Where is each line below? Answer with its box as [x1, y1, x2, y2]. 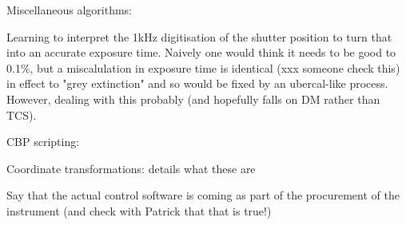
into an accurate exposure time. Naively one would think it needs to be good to [6, 44, 396, 61]
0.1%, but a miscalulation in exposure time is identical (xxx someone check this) [6, 59, 400, 76]
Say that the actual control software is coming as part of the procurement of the [6, 187, 400, 203]
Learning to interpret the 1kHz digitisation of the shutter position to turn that [6, 28, 392, 45]
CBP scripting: [6, 133, 80, 150]
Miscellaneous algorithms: [6, 2, 132, 18]
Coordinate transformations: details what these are [6, 160, 256, 176]
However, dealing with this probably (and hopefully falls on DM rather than [6, 90, 380, 107]
